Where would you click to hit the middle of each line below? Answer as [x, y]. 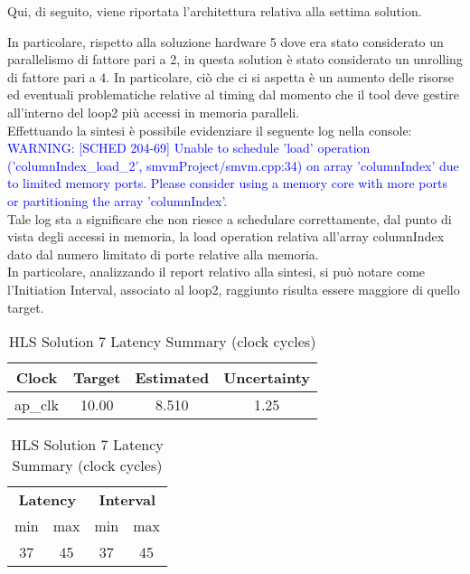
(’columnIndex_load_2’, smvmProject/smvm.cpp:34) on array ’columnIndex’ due [233, 165]
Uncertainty [267, 378]
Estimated [172, 378]
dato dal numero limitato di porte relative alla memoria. [163, 254]
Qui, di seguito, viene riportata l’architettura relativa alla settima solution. [215, 11]
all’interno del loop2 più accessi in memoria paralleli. [154, 112]
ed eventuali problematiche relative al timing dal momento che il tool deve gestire [233, 94]
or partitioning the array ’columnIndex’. [117, 200]
